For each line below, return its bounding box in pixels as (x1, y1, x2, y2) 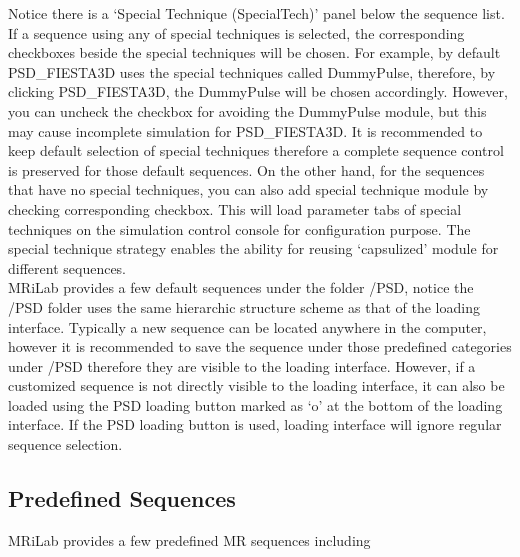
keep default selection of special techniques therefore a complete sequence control (8, 140, 504, 161)
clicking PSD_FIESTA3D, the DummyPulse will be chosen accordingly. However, (8, 81, 508, 102)
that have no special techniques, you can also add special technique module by (8, 179, 489, 200)
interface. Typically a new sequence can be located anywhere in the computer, (8, 316, 487, 337)
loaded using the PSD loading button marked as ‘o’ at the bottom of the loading (8, 394, 503, 415)
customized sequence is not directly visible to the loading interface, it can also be (8, 375, 505, 396)
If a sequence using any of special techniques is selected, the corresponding (8, 22, 465, 43)
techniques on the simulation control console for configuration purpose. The (8, 218, 471, 239)
